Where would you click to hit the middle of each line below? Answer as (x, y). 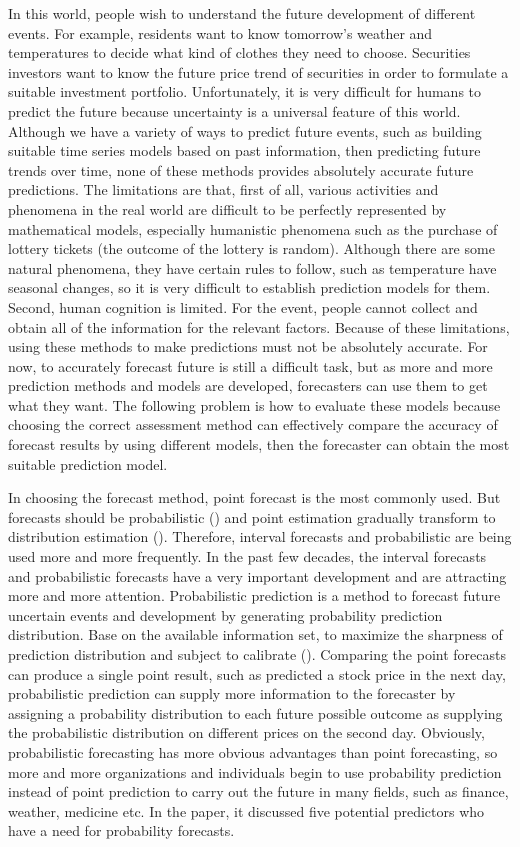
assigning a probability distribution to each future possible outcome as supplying (255, 712)
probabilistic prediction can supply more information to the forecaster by (232, 693)
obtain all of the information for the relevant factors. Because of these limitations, (259, 326)
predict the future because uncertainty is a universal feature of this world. (234, 110)
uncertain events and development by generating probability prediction (225, 614)
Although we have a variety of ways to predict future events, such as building (245, 130)
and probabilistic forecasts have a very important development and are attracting (257, 575)
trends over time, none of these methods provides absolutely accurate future (241, 169)
